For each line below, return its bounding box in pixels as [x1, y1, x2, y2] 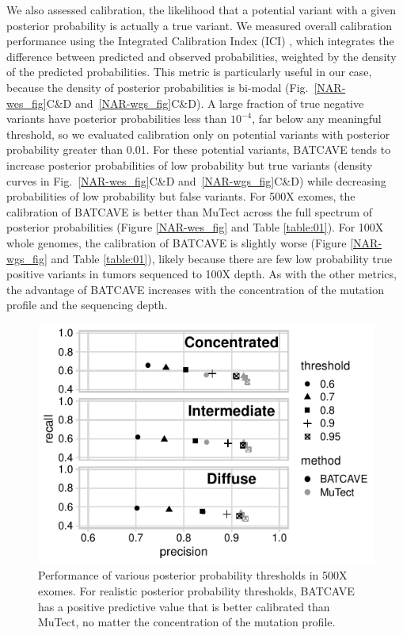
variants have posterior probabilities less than [6, 110, 227, 127]
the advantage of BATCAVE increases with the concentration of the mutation [6, 281, 384, 297]
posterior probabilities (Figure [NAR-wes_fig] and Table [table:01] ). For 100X [6, 219, 384, 235]
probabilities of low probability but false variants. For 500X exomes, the [6, 188, 355, 205]
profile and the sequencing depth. [6, 296, 168, 313]
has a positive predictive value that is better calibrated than [38, 598, 330, 614]
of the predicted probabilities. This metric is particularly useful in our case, [6, 63, 372, 80]
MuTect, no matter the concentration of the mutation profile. [38, 614, 336, 630]
